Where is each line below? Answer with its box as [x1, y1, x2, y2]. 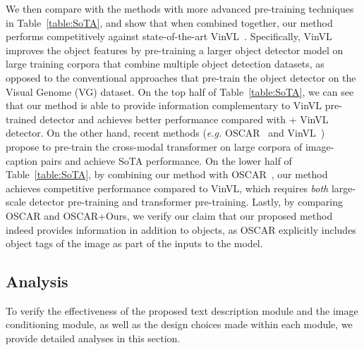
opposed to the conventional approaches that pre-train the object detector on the [6, 70, 356, 85]
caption [6, 153, 38, 168]
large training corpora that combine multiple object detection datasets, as [6, 56, 324, 71]
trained [6, 111, 37, 126]
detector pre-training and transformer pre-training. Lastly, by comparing [29, 194, 343, 209]
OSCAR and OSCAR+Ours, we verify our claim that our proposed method [6, 208, 333, 223]
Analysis [6, 270, 68, 292]
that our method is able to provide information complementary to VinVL [6, 98, 322, 113]
